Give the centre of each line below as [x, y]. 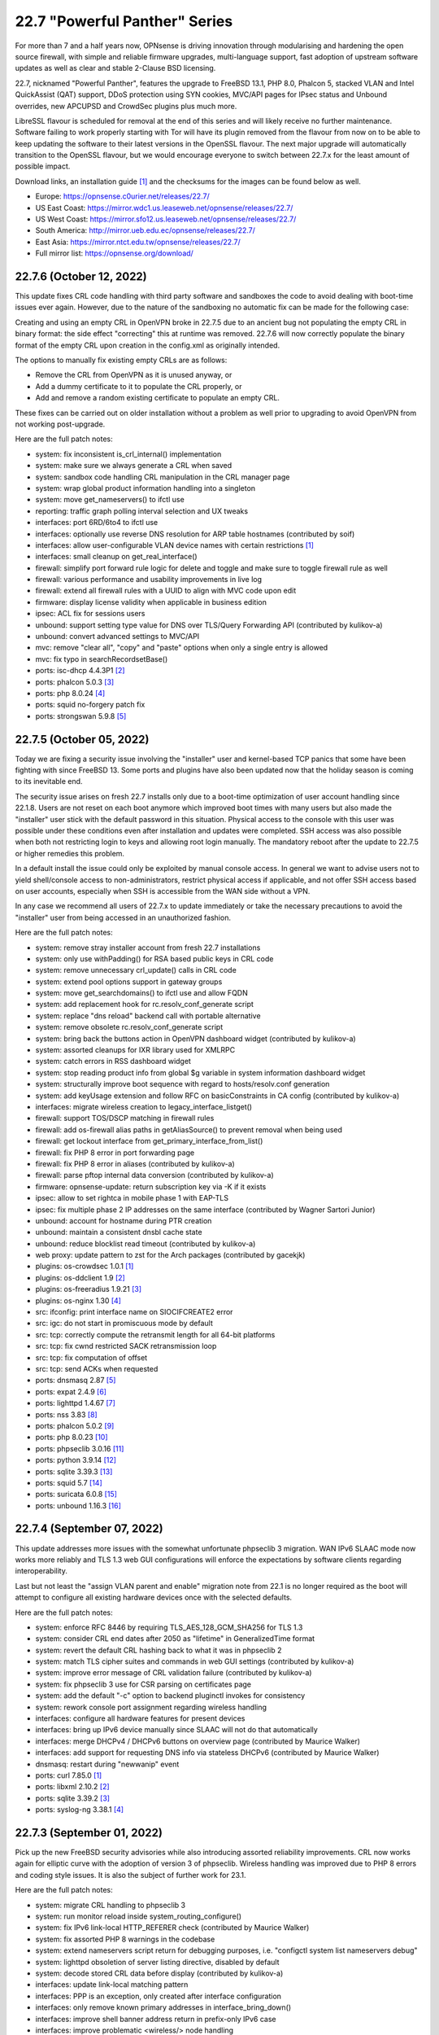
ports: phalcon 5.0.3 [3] [75, 682]
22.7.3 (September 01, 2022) [89, 1833]
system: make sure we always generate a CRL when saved [133, 466]
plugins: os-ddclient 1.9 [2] [80, 1277]
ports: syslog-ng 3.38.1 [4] [80, 1810]
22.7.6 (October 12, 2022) [81, 276]
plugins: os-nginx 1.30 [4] [78, 1300]
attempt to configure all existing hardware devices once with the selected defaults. [154, 1597]
